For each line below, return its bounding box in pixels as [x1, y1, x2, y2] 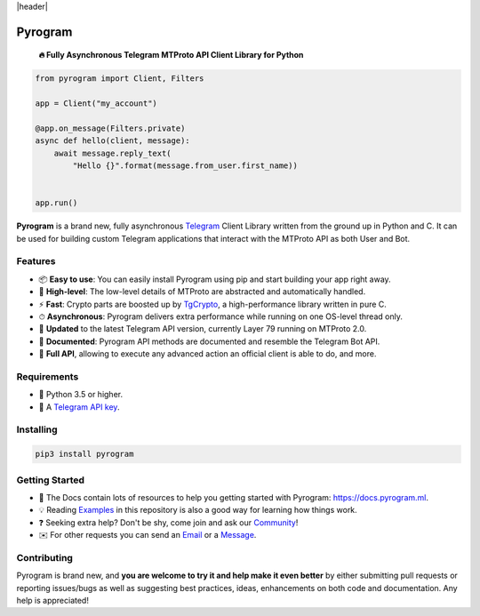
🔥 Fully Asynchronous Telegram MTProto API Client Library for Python [38, 50, 304, 60]
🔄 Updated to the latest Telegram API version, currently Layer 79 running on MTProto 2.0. [38, 324, 367, 334]
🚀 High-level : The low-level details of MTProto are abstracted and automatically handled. [38, 286, 366, 297]
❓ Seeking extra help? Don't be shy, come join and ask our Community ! [38, 516, 299, 528]
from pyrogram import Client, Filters [35, 74, 204, 84]
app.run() [35, 198, 78, 208]
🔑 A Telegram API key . [38, 401, 120, 412]
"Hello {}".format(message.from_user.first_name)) [72, 161, 298, 171]
